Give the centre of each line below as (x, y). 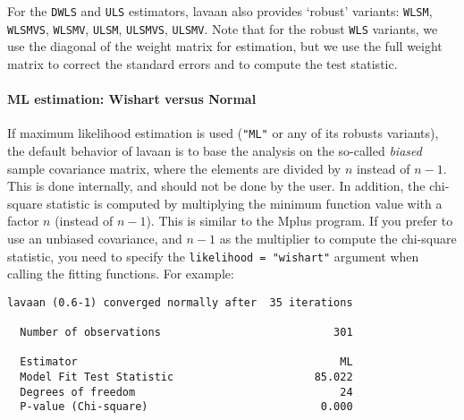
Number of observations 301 (186, 333)
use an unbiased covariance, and (95, 238)
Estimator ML (186, 362)
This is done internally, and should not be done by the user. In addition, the (216, 186)
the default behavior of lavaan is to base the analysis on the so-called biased (215, 150)
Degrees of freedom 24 (186, 392)
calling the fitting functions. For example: (121, 274)
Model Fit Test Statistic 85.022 (186, 377)
